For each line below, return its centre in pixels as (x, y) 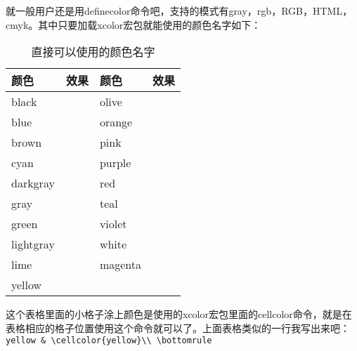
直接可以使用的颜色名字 (93, 52)
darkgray (33, 183)
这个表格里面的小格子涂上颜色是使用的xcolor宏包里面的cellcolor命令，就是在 (179, 314)
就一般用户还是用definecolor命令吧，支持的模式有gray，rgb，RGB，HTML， (179, 11)
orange (116, 122)
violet (113, 224)
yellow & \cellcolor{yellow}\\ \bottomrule (109, 341)
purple (115, 163)
